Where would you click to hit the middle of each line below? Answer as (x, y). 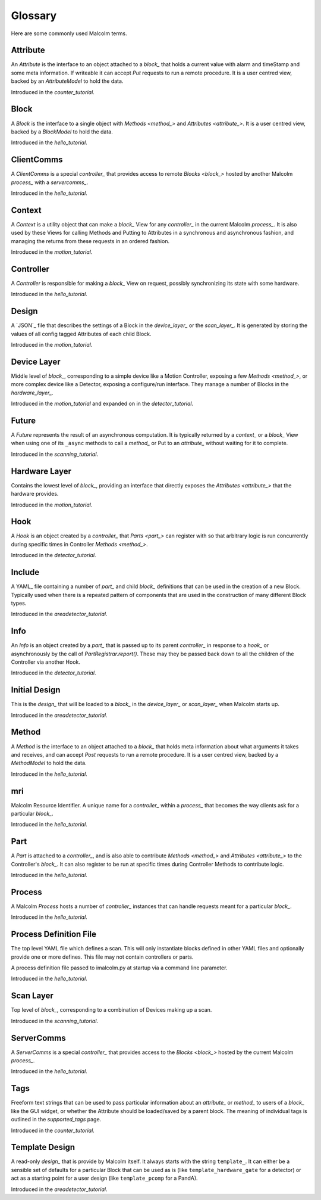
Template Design (43, 1147)
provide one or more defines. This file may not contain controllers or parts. (102, 957)
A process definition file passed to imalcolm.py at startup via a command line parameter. (119, 968)
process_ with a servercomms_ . (50, 182)
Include (25, 572)
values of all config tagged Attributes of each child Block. (81, 334)
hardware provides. (35, 494)
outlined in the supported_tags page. (56, 1120)
